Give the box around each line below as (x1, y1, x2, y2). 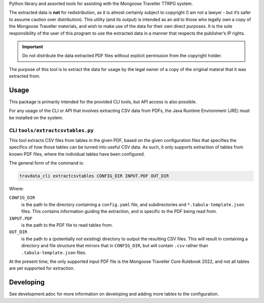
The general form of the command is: (9, 160, 84, 166)
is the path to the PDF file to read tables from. (21, 222, 113, 228)
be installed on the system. (9, 115, 64, 120)
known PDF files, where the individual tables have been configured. (9, 151, 145, 157)
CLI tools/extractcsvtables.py (9, 127, 94, 134)
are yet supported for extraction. (9, 265, 75, 271)
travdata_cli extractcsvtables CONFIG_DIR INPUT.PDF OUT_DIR (19, 173, 169, 179)
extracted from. (9, 73, 41, 79)
